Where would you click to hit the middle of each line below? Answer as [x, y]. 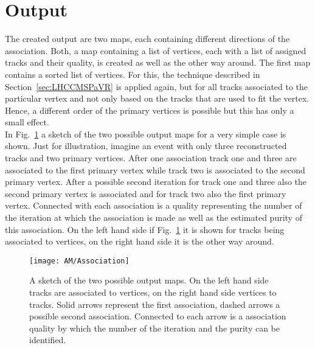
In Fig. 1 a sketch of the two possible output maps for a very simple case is [146, 134]
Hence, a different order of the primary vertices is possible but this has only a [150, 110]
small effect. [27, 122]
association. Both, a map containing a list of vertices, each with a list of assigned [156, 50]
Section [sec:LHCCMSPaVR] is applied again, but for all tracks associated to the [157, 86]
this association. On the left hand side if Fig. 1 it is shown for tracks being [145, 229]
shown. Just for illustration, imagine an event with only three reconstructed [146, 146]
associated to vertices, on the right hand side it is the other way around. [140, 241]
